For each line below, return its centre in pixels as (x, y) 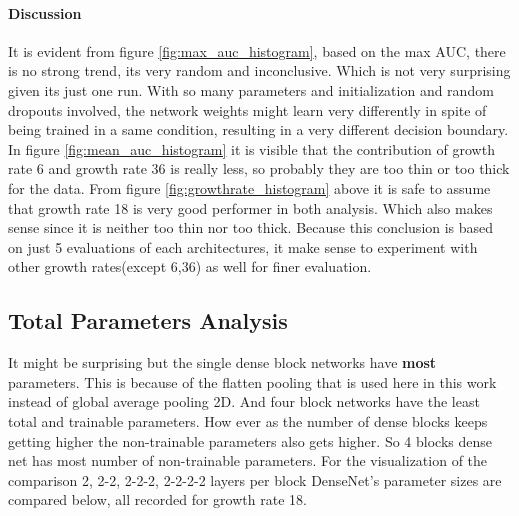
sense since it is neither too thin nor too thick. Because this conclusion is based (251, 227)
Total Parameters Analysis (148, 320)
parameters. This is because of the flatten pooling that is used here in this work (252, 381)
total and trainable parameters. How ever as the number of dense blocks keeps (248, 420)
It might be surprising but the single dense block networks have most (222, 362)
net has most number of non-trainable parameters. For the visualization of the (248, 460)
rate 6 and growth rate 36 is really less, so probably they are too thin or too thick (259, 168)
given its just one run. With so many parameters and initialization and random (251, 89)
